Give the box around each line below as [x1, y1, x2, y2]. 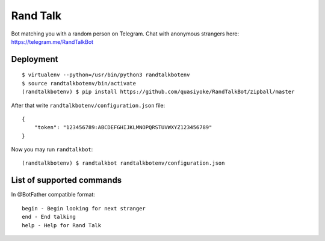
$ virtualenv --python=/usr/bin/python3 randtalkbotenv [22, 72, 190, 78]
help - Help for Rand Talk [22, 222, 102, 228]
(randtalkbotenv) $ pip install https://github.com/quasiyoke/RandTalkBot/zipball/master [22, 88, 295, 96]
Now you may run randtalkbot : [11, 146, 93, 153]
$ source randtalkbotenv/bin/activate [22, 80, 137, 87]
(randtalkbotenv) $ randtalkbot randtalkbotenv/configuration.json [22, 160, 225, 166]
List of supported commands [11, 175, 122, 186]
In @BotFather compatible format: [11, 191, 96, 198]
